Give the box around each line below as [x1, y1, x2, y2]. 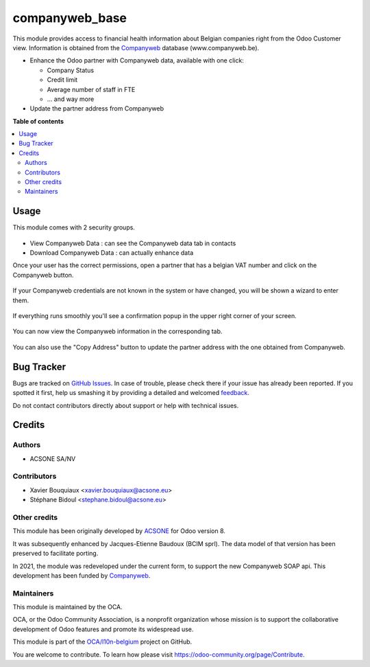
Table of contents [12, 117, 64, 125]
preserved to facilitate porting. [12, 550, 99, 558]
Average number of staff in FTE [47, 85, 136, 93]
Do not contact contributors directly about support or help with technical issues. [12, 401, 239, 409]
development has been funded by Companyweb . [12, 571, 151, 580]
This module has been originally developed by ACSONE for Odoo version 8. [12, 527, 226, 535]
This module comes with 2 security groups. [12, 223, 135, 231]
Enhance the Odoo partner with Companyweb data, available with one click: [29, 56, 245, 65]
